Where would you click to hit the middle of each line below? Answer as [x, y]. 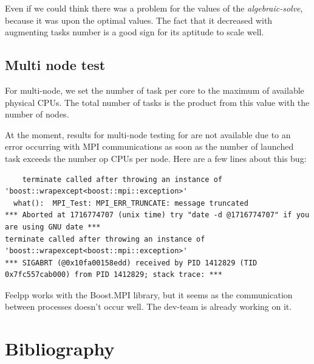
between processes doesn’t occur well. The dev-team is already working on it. [148, 306]
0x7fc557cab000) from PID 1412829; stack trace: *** [114, 275]
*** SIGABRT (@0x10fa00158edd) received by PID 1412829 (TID [131, 263]
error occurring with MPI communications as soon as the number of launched [149, 146]
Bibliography [60, 348]
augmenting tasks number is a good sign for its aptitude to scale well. [135, 32]
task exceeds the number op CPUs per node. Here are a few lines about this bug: [156, 158]
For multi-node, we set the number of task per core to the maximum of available [155, 90]
